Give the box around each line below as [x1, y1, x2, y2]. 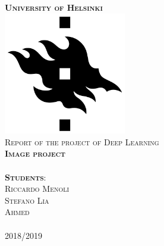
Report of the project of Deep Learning [5, 135, 159, 148]
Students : [5, 170, 46, 183]
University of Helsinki [5, 1, 103, 13]
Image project [5, 147, 65, 160]
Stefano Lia [5, 194, 49, 206]
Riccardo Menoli [5, 182, 70, 195]
